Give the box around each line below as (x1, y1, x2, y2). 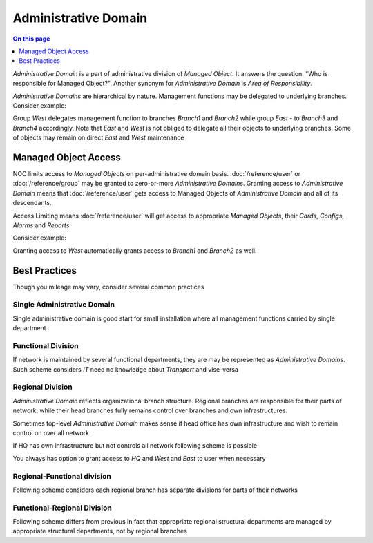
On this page (12, 35, 50, 43)
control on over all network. (12, 428, 91, 437)
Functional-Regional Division (12, 503, 112, 513)
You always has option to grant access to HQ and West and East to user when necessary (12, 454, 266, 462)
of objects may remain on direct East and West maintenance (12, 133, 184, 142)
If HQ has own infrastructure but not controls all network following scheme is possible (12, 441, 258, 450)
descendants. (12, 199, 52, 207)
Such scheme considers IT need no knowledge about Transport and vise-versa (12, 365, 238, 373)
